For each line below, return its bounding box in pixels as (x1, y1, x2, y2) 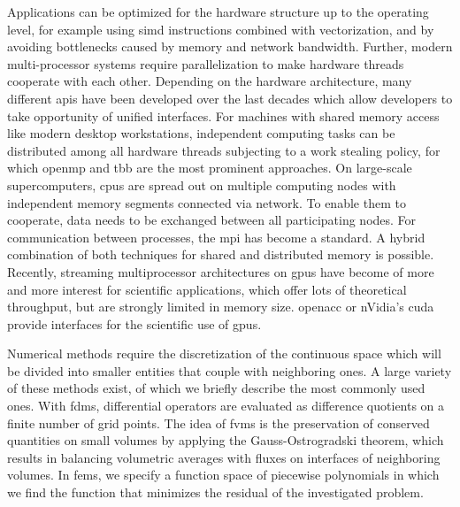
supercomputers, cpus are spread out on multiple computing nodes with (7, 175, 396, 194)
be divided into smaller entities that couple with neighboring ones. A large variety (7, 361, 452, 380)
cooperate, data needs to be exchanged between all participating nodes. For (7, 211, 417, 229)
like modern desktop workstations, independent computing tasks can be (7, 124, 395, 142)
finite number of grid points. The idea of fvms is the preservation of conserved (7, 413, 430, 432)
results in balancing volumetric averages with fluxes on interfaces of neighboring (7, 448, 441, 466)
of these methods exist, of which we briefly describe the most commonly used (7, 379, 425, 397)
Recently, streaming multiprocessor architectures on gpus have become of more (7, 262, 434, 280)
